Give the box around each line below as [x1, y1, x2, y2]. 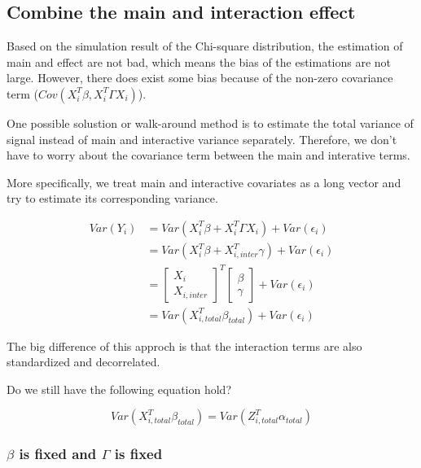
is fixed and [19, 444, 97, 464]
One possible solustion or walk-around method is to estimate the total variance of [7, 114, 414, 131]
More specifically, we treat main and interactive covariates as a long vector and [7, 173, 401, 190]
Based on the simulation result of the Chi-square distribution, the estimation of [7, 37, 403, 55]
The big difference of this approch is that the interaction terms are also [7, 337, 362, 354]
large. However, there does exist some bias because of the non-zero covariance [7, 69, 393, 86]
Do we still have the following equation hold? [7, 380, 231, 397]
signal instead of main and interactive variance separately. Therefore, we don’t [7, 130, 397, 147]
